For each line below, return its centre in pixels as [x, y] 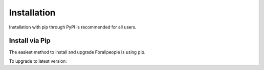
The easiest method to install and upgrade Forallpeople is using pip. [77, 52]
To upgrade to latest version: [38, 61]
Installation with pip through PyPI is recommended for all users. [73, 27]
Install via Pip [30, 41]
